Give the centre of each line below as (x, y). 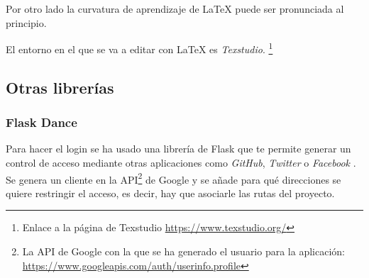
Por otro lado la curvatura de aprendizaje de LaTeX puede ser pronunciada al (175, 9)
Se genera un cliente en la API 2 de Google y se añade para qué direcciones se (174, 178)
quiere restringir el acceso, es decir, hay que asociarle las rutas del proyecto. (170, 193)
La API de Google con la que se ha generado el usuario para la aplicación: (183, 251)
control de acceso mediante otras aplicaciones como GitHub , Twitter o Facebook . (181, 163)
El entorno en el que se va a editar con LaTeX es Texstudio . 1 (139, 48)
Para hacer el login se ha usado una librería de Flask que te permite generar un (178, 149)
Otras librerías (60, 87)
